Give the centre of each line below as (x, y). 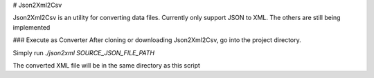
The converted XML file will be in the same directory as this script (107, 65)
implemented (32, 27)
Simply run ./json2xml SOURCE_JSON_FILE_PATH (84, 52)
